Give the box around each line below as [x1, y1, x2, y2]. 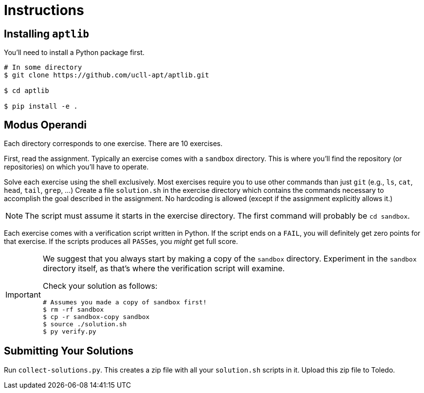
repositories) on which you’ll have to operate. [4, 163, 149, 171]
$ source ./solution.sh [42, 320, 127, 328]
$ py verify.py [42, 328, 96, 336]
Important [5, 289, 41, 299]
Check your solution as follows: [42, 281, 158, 291]
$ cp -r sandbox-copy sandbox [42, 313, 150, 321]
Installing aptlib [4, 27, 89, 40]
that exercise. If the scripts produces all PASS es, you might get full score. [4, 237, 238, 246]
